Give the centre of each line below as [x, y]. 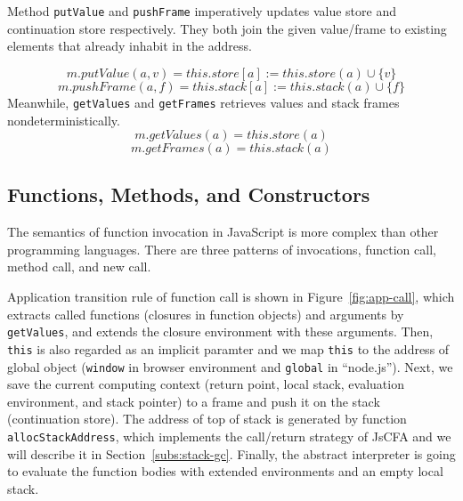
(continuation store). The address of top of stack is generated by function [207, 419]
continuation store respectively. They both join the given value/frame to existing [227, 28]
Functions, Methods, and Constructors [189, 194]
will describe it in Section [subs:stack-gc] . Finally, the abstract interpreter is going [231, 453]
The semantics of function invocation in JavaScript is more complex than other [223, 232]
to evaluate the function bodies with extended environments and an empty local [225, 471]
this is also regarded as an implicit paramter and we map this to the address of [228, 348]
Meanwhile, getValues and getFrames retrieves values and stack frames [203, 102]
